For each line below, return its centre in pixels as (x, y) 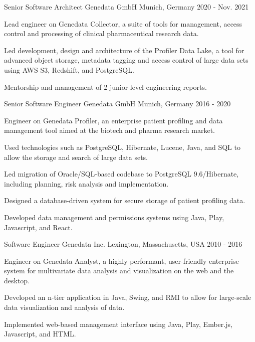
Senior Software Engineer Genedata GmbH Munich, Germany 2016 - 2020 (117, 104)
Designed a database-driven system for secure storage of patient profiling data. (125, 200)
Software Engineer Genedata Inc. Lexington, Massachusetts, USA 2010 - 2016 (123, 244)
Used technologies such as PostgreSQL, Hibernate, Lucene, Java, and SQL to (122, 147)
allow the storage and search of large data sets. (76, 157)
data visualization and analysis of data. (64, 307)
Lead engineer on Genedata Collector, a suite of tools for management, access (123, 23)
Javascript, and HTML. (40, 334)
